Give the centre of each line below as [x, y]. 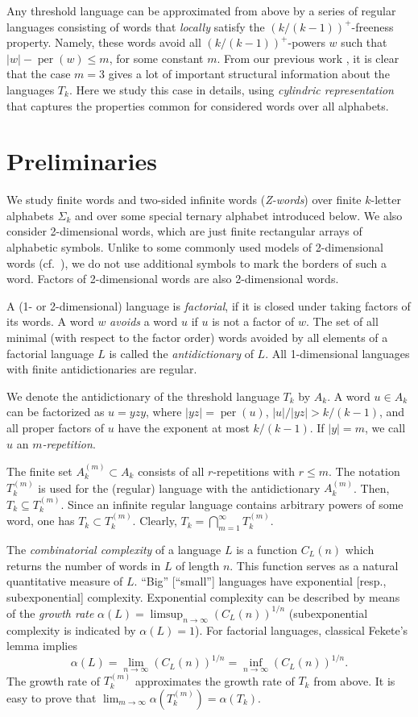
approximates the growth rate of [215, 680]
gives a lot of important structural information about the [249, 74]
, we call [385, 427]
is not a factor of [253, 321]
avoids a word [144, 321]
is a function [267, 550]
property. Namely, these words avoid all [104, 42]
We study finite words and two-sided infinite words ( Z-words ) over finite [184, 200]
